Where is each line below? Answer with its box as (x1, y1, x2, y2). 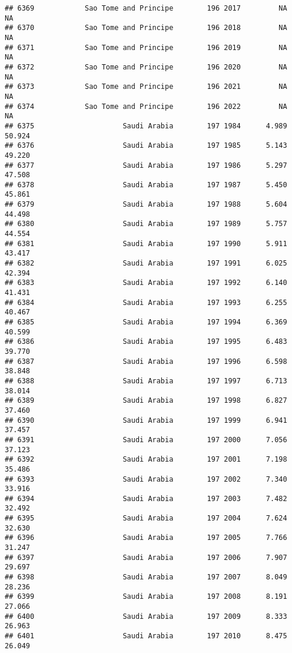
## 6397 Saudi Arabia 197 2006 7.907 (5, 553, 287, 562)
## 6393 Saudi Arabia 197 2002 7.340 (5, 475, 287, 483)
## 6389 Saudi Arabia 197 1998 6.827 (5, 396, 287, 405)
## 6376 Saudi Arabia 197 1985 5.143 (5, 141, 287, 150)
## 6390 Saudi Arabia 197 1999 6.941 (5, 416, 287, 425)
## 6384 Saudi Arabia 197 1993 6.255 (5, 298, 287, 307)
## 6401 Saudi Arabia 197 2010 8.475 (5, 632, 287, 640)
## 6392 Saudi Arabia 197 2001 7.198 (5, 455, 287, 464)
